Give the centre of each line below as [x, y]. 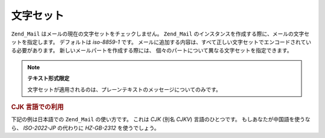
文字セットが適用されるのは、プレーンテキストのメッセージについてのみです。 [124, 89]
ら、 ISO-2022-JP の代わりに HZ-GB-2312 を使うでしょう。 [85, 128]
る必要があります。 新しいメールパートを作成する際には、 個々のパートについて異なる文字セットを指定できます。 [152, 51]
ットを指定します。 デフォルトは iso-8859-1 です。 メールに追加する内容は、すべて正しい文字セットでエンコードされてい [161, 42]
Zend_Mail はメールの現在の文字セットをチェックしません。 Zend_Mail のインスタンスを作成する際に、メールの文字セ [160, 34]
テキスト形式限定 [48, 78]
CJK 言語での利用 [37, 107]
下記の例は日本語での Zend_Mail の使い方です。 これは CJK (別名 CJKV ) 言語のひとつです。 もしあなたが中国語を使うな [161, 119]
